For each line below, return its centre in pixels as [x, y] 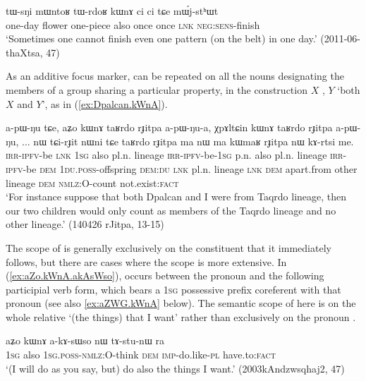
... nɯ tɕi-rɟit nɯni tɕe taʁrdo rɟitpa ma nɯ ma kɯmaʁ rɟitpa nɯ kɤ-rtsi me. [188, 141]
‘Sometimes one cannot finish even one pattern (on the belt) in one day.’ [161, 38]
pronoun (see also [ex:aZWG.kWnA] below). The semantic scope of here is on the [181, 303]
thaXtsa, [24, 52]
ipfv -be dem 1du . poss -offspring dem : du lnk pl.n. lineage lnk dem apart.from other [182, 168]
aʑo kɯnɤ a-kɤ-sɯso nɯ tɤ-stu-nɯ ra [85, 340]
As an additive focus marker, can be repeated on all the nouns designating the [175, 76]
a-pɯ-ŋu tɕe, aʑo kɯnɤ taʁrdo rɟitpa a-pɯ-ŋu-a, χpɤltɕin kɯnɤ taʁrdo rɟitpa [169, 127]
